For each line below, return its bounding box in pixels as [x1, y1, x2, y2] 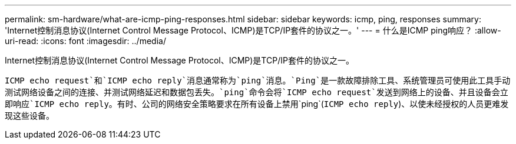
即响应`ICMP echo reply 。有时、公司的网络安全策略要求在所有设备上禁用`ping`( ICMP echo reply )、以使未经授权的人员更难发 [5, 99, 509, 109]
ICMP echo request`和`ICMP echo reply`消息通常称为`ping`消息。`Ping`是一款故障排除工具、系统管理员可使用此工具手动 [5, 76, 511, 85]
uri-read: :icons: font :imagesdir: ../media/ [5, 36, 166, 46]
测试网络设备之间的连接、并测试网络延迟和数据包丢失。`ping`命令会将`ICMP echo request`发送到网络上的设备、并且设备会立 [5, 88, 508, 97]
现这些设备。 [5, 110, 54, 120]
